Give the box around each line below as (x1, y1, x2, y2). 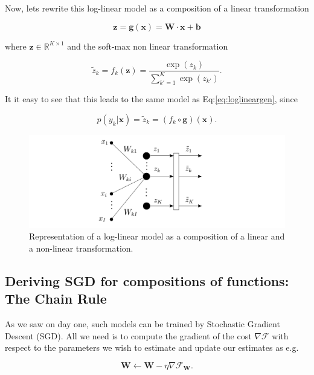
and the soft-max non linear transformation (67, 39, 228, 52)
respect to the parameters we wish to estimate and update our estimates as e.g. (5, 341, 299, 354)
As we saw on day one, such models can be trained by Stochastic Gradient (5, 317, 280, 330)
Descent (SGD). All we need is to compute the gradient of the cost (5, 329, 252, 342)
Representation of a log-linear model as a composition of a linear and (29, 230, 285, 243)
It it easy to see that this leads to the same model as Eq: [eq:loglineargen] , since (5, 93, 298, 105)
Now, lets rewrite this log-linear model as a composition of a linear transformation (5, 2, 309, 14)
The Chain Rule (5, 289, 107, 308)
